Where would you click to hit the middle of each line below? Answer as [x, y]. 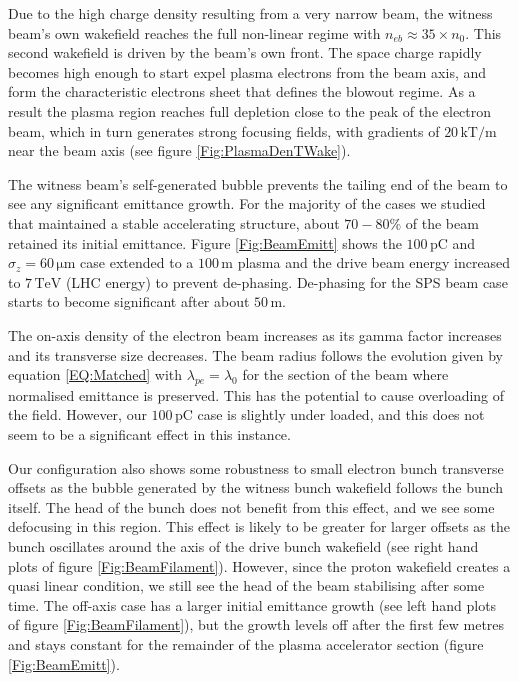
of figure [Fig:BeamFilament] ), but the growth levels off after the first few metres [256, 624]
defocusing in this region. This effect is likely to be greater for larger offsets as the [259, 526]
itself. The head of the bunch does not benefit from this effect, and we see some [251, 506]
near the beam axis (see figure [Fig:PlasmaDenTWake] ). [179, 150]
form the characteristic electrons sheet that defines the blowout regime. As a [242, 91]
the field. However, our [77, 414]
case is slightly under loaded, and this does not [341, 414]
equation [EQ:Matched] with [95, 374]
